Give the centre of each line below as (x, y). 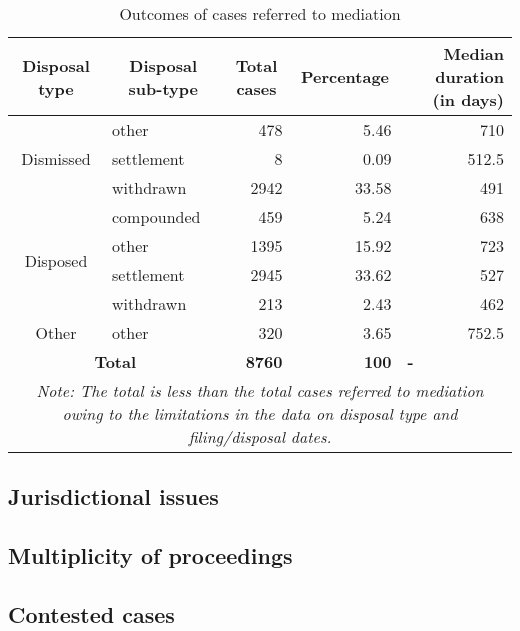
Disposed (56, 260)
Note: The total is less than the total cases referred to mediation (260, 390)
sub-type (163, 88)
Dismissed (56, 158)
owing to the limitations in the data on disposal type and (260, 413)
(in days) (468, 99)
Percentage (345, 76)
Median (473, 53)
